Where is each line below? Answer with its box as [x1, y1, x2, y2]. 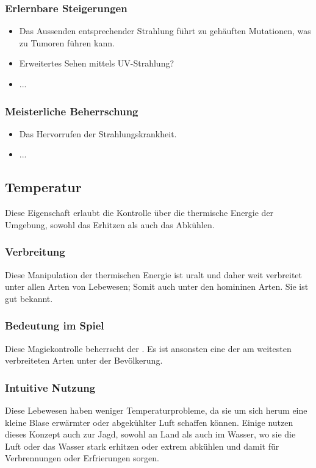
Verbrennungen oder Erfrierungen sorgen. [5, 452, 159, 464]
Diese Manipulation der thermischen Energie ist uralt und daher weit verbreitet [5, 268, 303, 281]
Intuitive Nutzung [5, 380, 96, 395]
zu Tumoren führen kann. [19, 36, 115, 49]
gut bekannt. [5, 292, 53, 304]
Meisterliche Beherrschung [5, 103, 138, 118]
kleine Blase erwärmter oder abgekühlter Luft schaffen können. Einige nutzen [5, 416, 293, 428]
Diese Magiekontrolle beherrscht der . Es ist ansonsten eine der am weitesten [5, 342, 292, 355]
